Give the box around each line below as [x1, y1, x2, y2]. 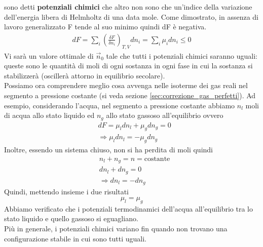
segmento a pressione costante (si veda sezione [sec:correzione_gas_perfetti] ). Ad [4, 90, 256, 100]
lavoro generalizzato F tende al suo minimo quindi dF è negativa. [4, 21, 207, 32]
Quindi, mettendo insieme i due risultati [4, 186, 129, 197]
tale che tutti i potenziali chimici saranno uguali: [106, 50, 257, 61]
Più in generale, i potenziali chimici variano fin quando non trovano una [4, 223, 228, 233]
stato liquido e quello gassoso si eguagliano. [4, 213, 138, 224]
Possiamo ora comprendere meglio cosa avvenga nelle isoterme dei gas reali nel [4, 80, 248, 91]
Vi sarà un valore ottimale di [4, 50, 94, 61]
